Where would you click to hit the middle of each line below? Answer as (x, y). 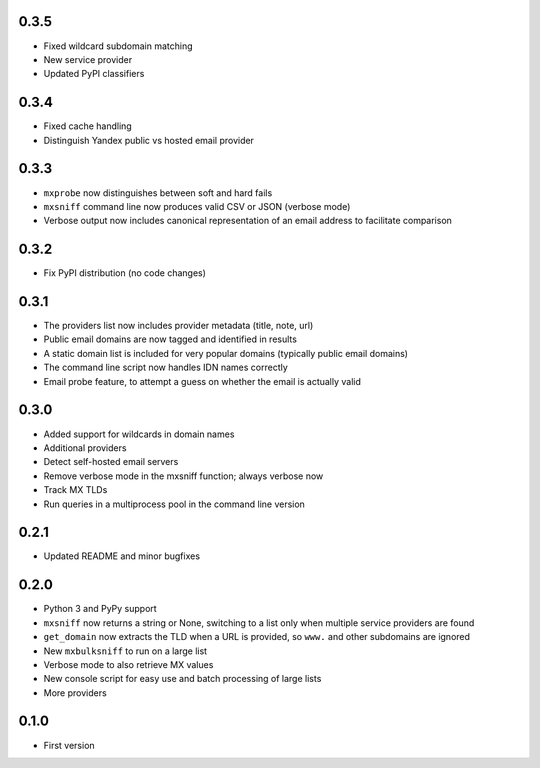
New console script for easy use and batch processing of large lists (182, 679)
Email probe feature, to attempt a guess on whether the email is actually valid (202, 381)
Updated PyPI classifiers (94, 74)
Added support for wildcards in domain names (139, 434)
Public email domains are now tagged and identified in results (170, 339)
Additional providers (85, 447)
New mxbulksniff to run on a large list (125, 651)
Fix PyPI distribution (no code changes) (125, 273)
